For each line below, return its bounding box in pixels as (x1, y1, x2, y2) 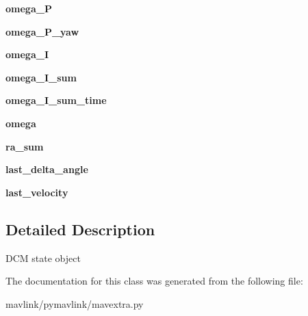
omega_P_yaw (5, 24, 79, 38)
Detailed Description (5, 218, 155, 239)
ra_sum (5, 139, 44, 153)
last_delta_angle (5, 162, 88, 176)
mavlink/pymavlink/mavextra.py (5, 296, 144, 311)
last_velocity (5, 185, 68, 199)
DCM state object (5, 250, 81, 265)
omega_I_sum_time (5, 93, 107, 107)
